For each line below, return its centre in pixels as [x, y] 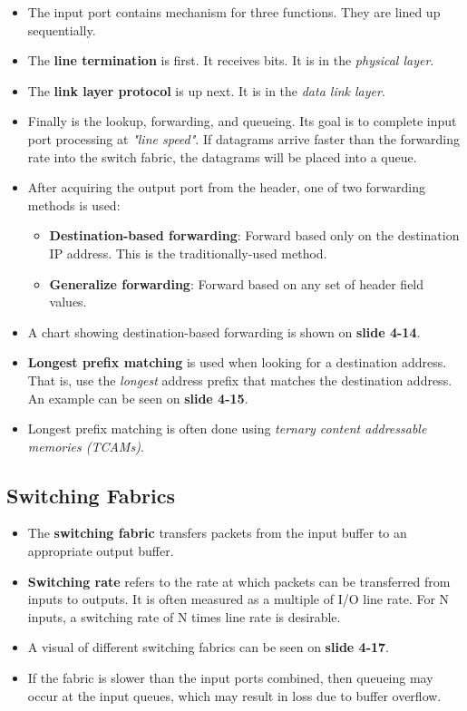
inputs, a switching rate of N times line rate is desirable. [184, 616]
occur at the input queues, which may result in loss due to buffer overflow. [234, 695]
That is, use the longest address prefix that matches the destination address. [240, 380]
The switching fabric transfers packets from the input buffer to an [217, 533]
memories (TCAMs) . [86, 446]
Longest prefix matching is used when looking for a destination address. [237, 362]
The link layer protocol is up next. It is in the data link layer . [206, 90]
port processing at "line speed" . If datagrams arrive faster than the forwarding [244, 138]
